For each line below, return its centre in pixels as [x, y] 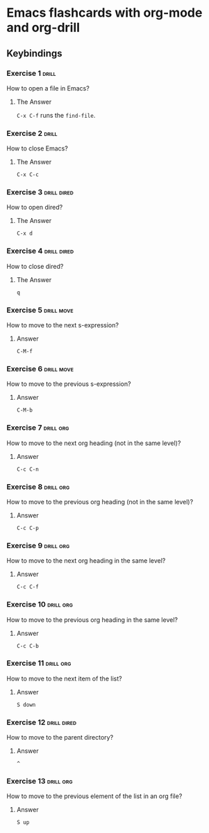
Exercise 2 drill [32, 133]
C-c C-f [27, 587]
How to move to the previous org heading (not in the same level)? [100, 501]
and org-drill [43, 28]
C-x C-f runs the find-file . [56, 115]
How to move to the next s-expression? [63, 325]
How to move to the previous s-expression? [69, 384]
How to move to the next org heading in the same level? [86, 561]
